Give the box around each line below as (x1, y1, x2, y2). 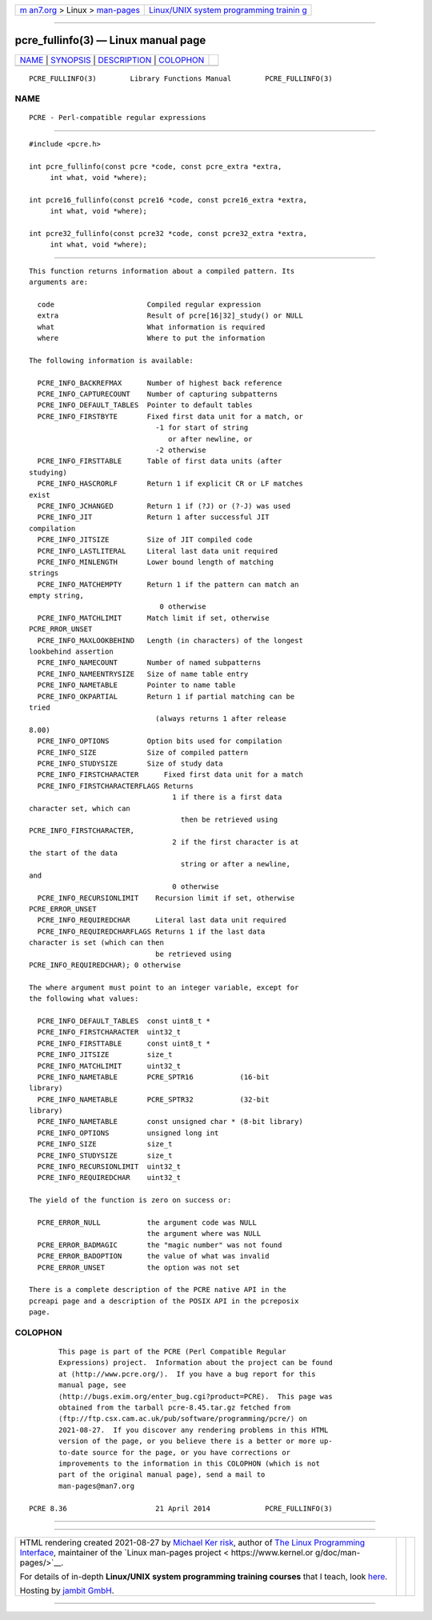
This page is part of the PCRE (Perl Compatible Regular (58, 1347, 287, 1356)
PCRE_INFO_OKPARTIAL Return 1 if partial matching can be (37, 692, 295, 701)
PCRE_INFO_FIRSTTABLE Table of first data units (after (37, 457, 282, 466)
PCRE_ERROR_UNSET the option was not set (37, 1262, 240, 1272)
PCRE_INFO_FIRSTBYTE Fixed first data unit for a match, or (37, 412, 303, 421)
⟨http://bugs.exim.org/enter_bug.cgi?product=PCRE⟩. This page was (58, 1392, 333, 1401)
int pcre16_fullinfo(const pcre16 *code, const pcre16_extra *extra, (29, 195, 308, 204)
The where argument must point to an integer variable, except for (29, 982, 299, 992)
